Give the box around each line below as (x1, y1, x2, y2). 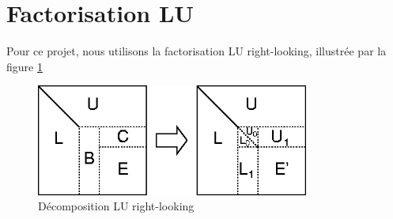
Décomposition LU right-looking (38, 198, 195, 214)
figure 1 (6, 58, 43, 74)
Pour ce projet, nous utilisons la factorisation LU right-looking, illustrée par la (6, 43, 387, 59)
